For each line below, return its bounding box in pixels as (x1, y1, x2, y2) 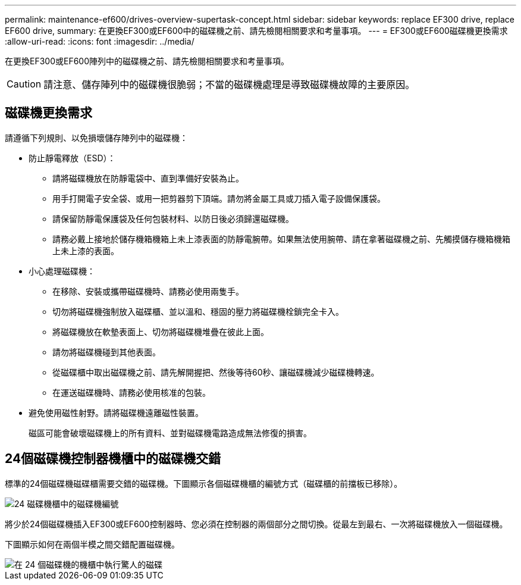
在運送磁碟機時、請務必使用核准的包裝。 (52, 387, 211, 398)
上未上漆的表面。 (52, 245, 119, 256)
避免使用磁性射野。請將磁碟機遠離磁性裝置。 (29, 407, 203, 418)
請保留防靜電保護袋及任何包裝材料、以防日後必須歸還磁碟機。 (52, 213, 294, 224)
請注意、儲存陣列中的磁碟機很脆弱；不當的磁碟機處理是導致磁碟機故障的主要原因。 (43, 79, 415, 90)
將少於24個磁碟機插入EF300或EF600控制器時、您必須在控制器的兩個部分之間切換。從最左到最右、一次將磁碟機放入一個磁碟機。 (5, 518, 508, 529)
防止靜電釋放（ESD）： (29, 152, 116, 163)
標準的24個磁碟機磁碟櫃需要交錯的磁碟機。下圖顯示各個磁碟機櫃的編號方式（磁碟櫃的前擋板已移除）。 (5, 478, 403, 489)
